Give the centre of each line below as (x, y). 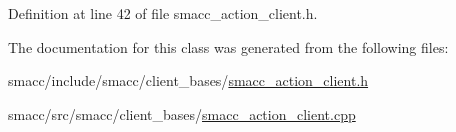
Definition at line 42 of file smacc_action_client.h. (163, 13)
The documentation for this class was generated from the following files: (228, 46)
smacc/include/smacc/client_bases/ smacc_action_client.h (188, 80)
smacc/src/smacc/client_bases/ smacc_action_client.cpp (182, 113)
